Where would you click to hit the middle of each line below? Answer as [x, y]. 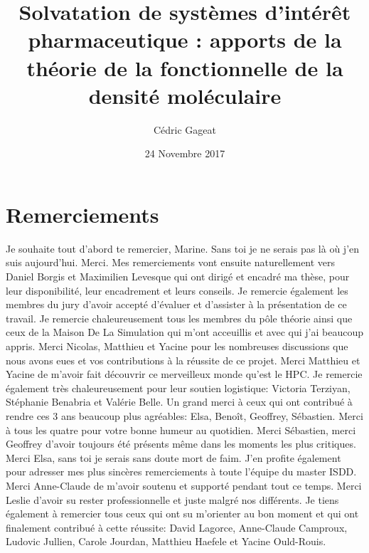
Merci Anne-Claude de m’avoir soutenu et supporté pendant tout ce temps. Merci [184, 485]
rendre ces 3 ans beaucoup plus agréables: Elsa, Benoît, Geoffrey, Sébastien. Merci [184, 415]
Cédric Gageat [185, 129]
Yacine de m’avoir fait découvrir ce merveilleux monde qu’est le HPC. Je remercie [184, 374]
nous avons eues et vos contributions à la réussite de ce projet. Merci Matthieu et [183, 360]
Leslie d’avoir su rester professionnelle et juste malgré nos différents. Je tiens [172, 499]
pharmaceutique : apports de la [185, 39]
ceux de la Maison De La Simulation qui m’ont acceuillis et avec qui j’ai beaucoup [184, 332]
